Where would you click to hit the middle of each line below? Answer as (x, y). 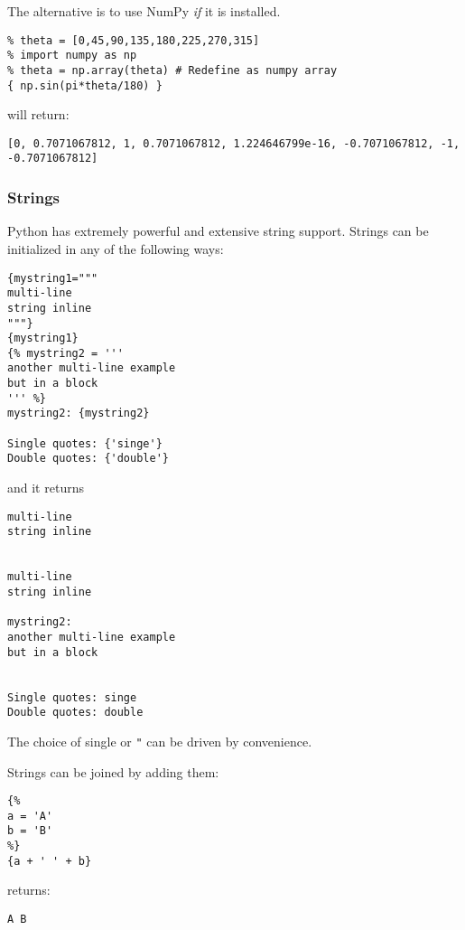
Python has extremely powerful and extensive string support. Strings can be (218, 231)
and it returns (46, 488)
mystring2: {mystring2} (79, 413)
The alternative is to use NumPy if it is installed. (144, 11)
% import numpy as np (72, 56)
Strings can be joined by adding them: (113, 771)
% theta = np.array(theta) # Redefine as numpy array (172, 70)
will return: (38, 114)
